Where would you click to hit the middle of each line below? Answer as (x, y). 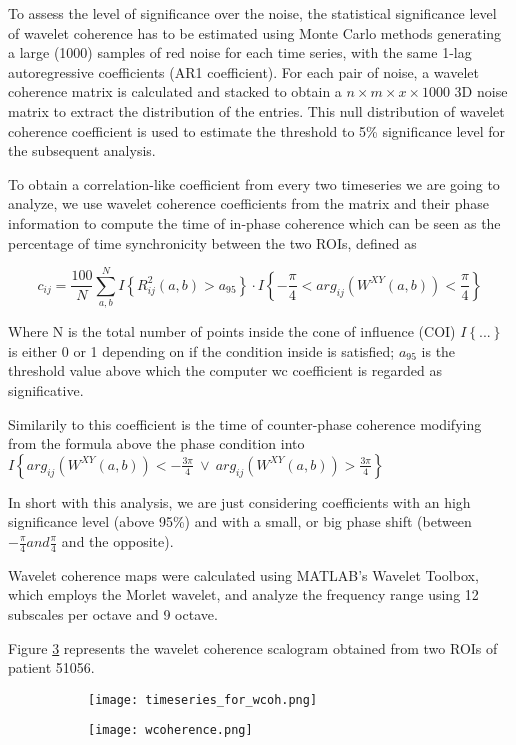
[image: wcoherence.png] (170, 730)
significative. (46, 390)
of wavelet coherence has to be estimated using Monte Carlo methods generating (255, 32)
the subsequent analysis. (82, 150)
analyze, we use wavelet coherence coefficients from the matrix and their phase (248, 203)
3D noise (481, 91)
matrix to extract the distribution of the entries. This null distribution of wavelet (256, 110)
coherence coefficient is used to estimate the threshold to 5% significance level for (257, 130)
